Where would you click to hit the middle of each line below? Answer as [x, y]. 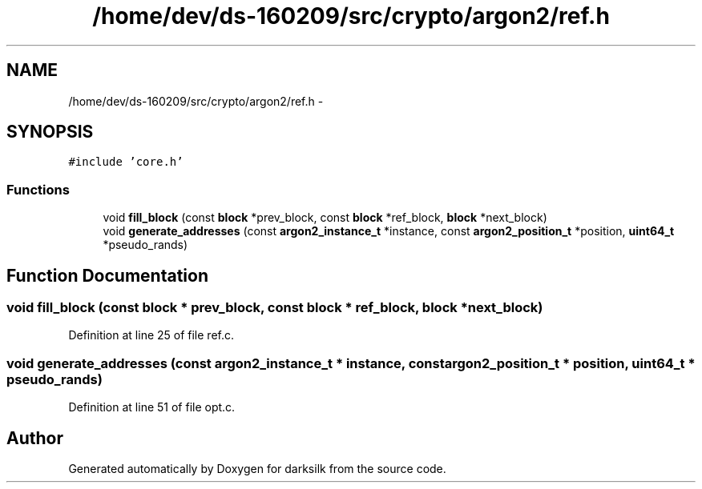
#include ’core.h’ [126, 162]
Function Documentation [107, 275]
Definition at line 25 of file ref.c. [151, 335]
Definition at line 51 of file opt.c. [152, 407]
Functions [38, 189]
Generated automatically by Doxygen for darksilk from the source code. [257, 469]
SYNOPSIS [50, 132]
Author [35, 438]
